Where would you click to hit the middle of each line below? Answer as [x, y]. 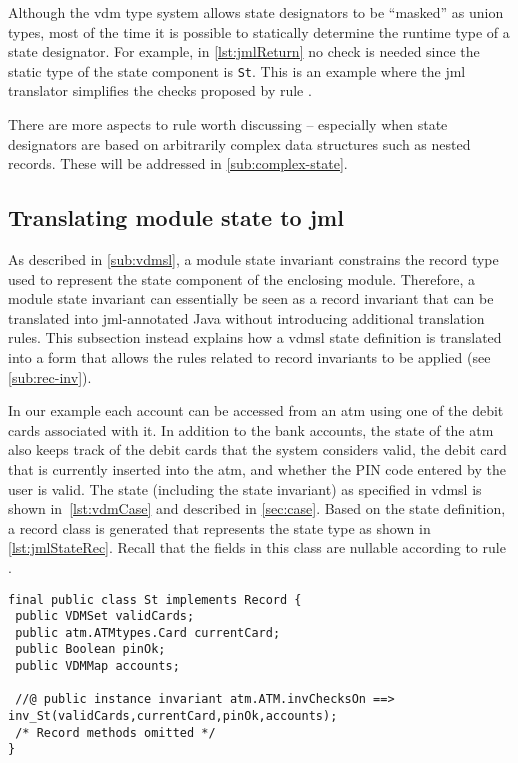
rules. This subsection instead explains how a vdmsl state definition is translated [255, 337]
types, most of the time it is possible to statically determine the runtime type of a [259, 31]
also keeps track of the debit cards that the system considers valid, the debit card [257, 449]
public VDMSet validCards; [105, 616]
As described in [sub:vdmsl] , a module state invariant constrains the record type [253, 259]
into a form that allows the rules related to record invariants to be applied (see [249, 356]
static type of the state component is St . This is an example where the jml [237, 70]
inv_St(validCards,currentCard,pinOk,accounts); [173, 716]
